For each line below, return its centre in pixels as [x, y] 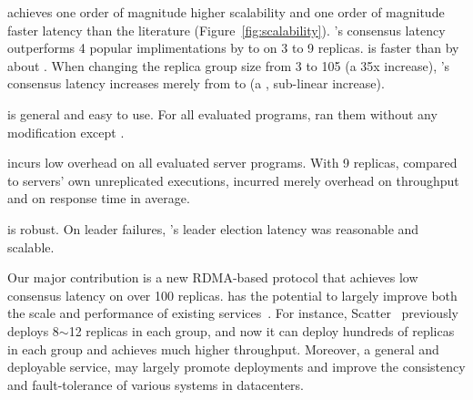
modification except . [66, 132]
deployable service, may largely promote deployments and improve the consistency [236, 367]
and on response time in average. [99, 198]
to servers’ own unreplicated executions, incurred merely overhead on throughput [233, 180]
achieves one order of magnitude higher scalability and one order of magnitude [226, 12]
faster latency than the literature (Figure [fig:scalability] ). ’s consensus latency [226, 30]
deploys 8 [33, 330]
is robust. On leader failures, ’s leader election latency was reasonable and [213, 228]
